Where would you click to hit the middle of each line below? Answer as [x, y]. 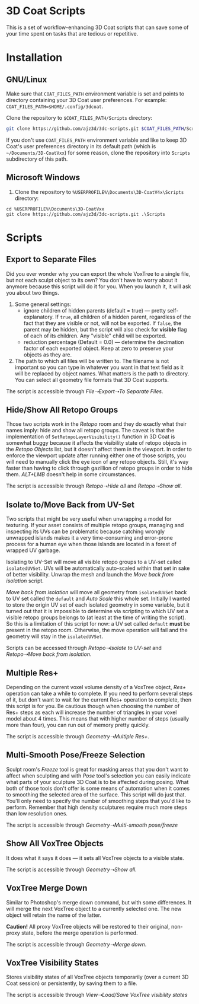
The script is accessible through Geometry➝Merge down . [76, 944]
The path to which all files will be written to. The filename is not [92, 361]
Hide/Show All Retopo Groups [62, 410]
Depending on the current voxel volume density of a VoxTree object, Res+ [96, 687]
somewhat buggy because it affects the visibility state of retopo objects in [96, 443]
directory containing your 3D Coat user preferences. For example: [86, 100]
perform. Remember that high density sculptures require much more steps [97, 807]
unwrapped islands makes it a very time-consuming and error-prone [89, 538]
